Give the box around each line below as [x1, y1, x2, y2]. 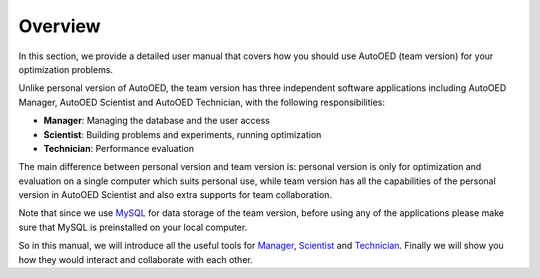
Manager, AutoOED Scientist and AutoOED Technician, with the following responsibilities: [18, 96, 385, 108]
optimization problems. [18, 63, 114, 75]
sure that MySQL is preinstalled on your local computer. [18, 221, 248, 233]
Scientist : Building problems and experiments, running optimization [43, 128, 322, 140]
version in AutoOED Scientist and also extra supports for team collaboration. [18, 189, 333, 201]
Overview [18, 15, 101, 37]
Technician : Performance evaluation [43, 142, 195, 154]
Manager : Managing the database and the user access [43, 115, 270, 127]
